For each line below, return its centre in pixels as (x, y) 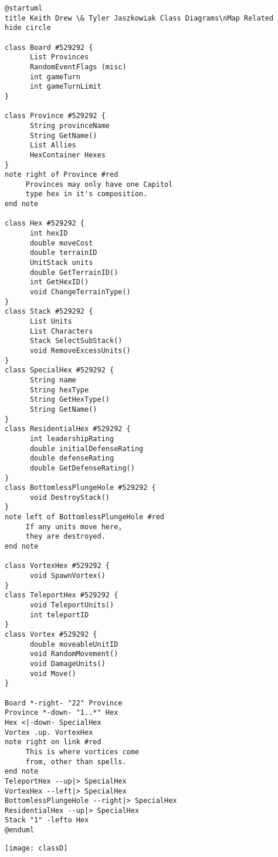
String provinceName (69, 125)
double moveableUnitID (74, 644)
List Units (51, 321)
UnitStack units (61, 263)
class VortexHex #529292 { (57, 566)
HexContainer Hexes (67, 155)
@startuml (24, 8)
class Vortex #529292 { (51, 634)
